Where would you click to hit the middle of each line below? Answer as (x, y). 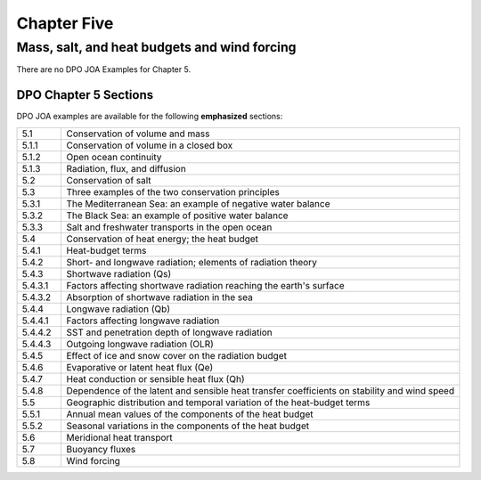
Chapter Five (65, 23)
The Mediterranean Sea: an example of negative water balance (198, 203)
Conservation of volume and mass (138, 134)
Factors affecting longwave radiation (143, 321)
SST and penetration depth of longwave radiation (170, 332)
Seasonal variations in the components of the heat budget (188, 426)
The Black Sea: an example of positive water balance (177, 216)
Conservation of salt (109, 180)
